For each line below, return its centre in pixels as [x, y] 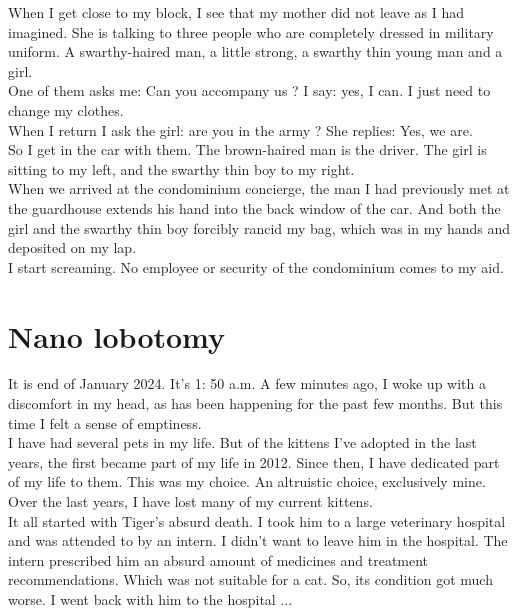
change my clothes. [66, 109]
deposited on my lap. [72, 247]
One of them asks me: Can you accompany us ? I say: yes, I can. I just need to [249, 90]
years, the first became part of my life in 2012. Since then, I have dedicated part [254, 461]
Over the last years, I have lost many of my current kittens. [190, 501]
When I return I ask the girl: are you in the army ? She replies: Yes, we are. [240, 129]
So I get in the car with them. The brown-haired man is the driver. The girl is [247, 149]
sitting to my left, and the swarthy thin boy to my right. [181, 168]
